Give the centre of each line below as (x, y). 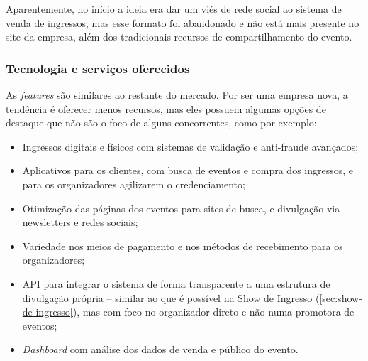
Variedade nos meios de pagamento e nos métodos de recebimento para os (183, 246)
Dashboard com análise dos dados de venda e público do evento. (160, 349)
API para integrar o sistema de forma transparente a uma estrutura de (176, 283)
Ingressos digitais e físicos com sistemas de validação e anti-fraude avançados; (190, 146)
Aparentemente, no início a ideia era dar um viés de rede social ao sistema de (174, 9)
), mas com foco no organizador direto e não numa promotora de (213, 312)
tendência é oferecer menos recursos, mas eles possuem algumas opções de (166, 108)
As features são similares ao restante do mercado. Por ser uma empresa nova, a (177, 95)
